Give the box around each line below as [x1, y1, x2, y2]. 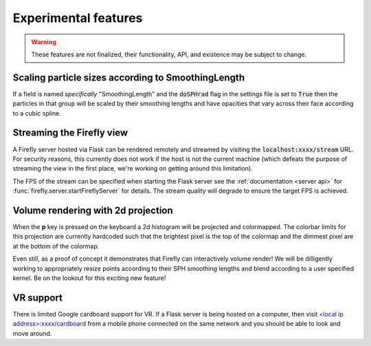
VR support [12, 292, 63, 303]
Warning [31, 38, 56, 46]
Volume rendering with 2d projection [12, 204, 173, 216]
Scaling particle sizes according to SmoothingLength [12, 72, 245, 83]
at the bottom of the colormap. [12, 241, 100, 250]
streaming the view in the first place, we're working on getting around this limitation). [12, 164, 254, 173]
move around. [12, 329, 52, 337]
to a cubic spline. [12, 109, 61, 117]
